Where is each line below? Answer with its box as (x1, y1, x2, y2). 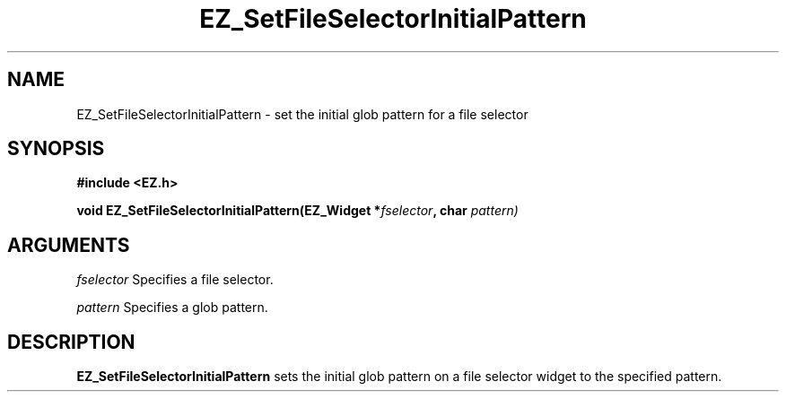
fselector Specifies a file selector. (76, 272, 274, 288)
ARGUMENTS (7, 233, 130, 256)
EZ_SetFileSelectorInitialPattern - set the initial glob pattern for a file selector (76, 106, 528, 122)
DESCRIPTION (7, 330, 135, 353)
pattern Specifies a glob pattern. (76, 299, 268, 316)
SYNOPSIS (7, 137, 105, 160)
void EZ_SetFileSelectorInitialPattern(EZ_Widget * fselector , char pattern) (76, 203, 519, 219)
